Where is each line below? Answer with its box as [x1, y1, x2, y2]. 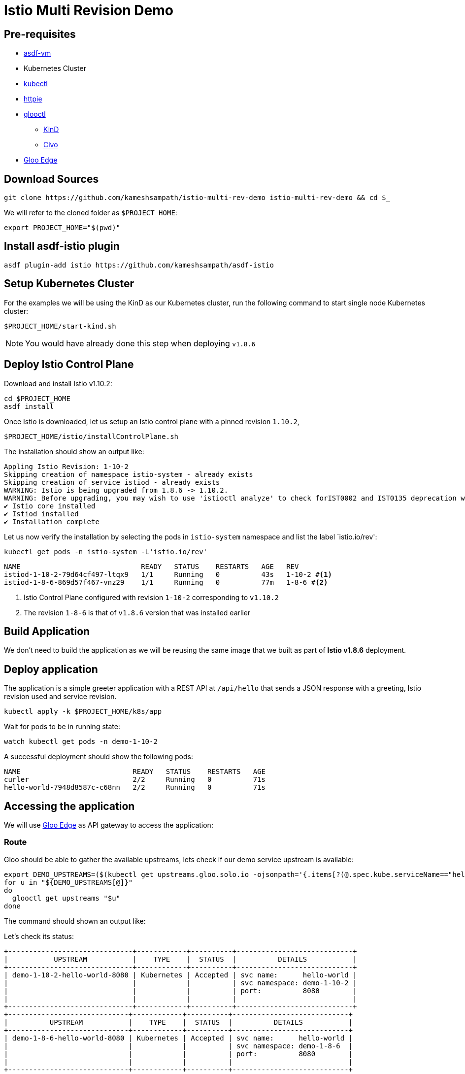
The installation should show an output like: [4, 447, 144, 456]
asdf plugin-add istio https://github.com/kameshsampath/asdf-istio [4, 261, 274, 269]
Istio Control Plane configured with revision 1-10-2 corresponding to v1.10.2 [24, 593, 279, 602]
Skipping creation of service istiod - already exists [4, 478, 220, 486]
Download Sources [4, 172, 99, 185]
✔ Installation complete [4, 517, 100, 526]
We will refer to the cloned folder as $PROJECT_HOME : [4, 208, 177, 217]
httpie [24, 95, 42, 103]
